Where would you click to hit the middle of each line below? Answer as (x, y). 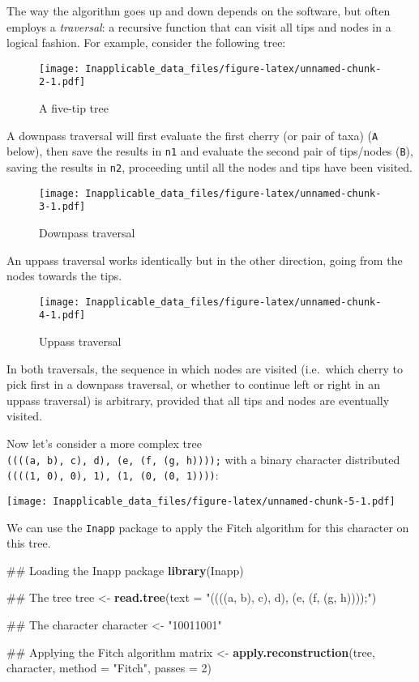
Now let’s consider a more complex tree (104, 443)
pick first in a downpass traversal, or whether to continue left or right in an (194, 384)
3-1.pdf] (62, 207)
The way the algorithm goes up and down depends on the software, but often (199, 11)
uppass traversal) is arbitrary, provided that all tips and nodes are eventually (198, 400)
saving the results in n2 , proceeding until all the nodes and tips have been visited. (210, 167)
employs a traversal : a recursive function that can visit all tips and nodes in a (199, 26)
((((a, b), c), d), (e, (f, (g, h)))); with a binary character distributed (203, 459)
